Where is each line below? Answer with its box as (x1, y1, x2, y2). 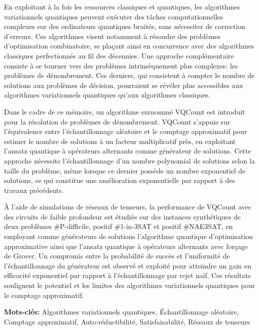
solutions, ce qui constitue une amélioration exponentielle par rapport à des (4, 175, 235, 185)
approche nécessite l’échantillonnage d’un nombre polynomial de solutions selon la (4, 155, 255, 165)
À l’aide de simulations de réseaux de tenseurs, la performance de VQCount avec (4, 201, 251, 212)
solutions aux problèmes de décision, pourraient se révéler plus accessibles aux (4, 79, 243, 90)
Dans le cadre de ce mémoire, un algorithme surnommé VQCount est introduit (4, 106, 245, 116)
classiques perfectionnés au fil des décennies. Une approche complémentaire (4, 50, 234, 60)
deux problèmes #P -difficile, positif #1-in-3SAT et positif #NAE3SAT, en (4, 221, 233, 231)
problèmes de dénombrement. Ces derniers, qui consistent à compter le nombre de (4, 70, 255, 80)
